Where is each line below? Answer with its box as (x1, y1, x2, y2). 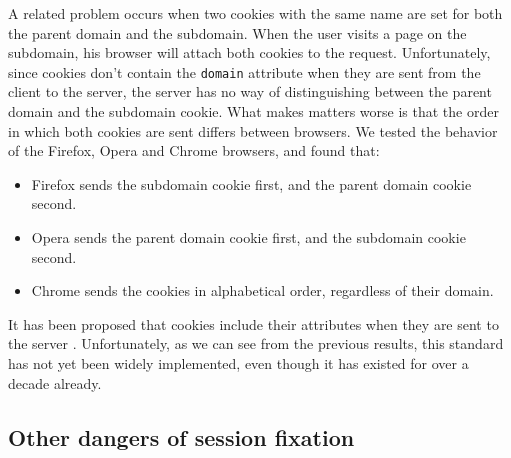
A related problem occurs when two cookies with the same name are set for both (8, 3, 503, 23)
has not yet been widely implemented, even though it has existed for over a (8, 352, 469, 373)
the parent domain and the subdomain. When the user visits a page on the (8, 22, 467, 43)
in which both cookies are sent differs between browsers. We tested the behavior (8, 120, 498, 141)
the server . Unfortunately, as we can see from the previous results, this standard (8, 333, 504, 354)
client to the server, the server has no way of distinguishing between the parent (8, 81, 492, 102)
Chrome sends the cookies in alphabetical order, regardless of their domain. (31, 280, 494, 301)
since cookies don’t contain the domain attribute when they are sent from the (8, 61, 481, 82)
